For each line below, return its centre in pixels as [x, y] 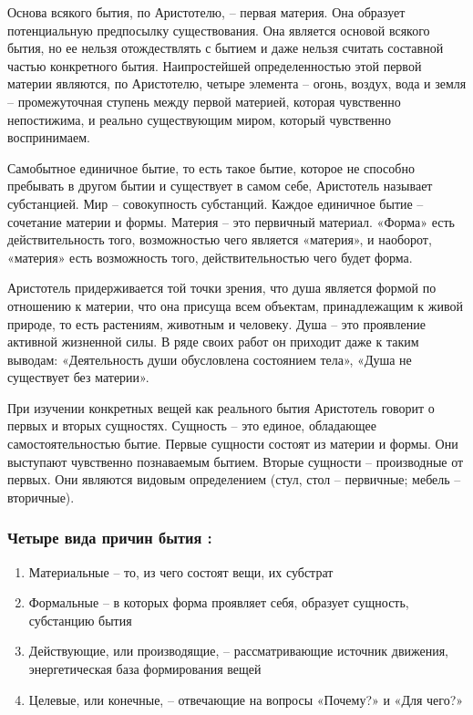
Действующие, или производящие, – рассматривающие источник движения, [239, 651]
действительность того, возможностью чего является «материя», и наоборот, [220, 239]
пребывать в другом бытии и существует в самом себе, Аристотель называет [220, 186]
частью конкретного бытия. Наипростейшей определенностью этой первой [215, 65]
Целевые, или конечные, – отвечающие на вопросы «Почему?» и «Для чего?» [246, 699]
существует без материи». [78, 377]
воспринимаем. [49, 137]
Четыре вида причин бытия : [110, 538]
